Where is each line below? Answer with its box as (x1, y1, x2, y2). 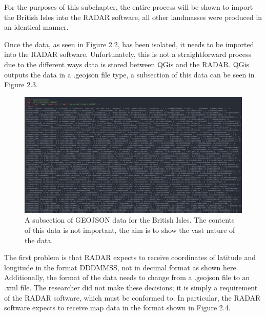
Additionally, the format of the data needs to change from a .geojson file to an (4, 272, 250, 283)
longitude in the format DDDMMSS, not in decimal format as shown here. (4, 262, 238, 272)
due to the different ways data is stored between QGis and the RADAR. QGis (4, 58, 249, 69)
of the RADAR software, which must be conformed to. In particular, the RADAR (4, 292, 261, 303)
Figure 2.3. (4, 79, 38, 90)
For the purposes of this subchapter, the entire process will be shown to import (4, 2, 253, 12)
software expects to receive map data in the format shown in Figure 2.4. (4, 302, 231, 313)
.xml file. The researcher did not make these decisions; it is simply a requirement (4, 282, 258, 292)
